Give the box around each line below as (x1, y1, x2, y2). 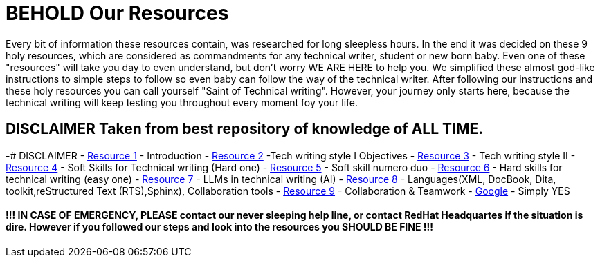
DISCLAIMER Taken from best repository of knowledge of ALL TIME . (6, 120, 484, 138)
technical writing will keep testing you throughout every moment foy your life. (6, 96, 358, 108)
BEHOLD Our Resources (6, 1, 229, 25)
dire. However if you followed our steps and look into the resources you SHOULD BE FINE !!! (6, 221, 433, 233)
